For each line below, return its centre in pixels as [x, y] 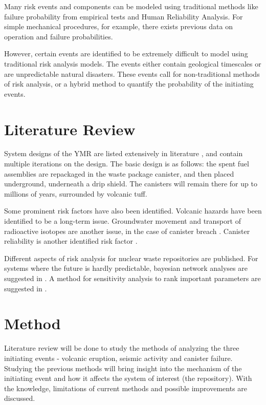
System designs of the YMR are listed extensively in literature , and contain [124, 153]
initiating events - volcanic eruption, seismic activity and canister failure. [118, 358]
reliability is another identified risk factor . [71, 241]
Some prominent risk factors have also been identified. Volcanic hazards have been [133, 211]
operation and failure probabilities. [59, 36]
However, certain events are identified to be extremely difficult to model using [126, 54]
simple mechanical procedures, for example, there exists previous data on [119, 26]
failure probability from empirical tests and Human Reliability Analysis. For [124, 16]
